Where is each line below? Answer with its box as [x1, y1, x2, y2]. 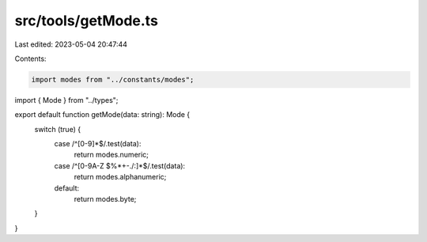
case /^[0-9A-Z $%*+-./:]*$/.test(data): [54, 161, 186, 170]
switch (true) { [34, 124, 81, 134]
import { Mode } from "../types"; [14, 95, 119, 104]
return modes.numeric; [74, 150, 149, 160]
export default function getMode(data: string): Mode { [14, 110, 191, 119]
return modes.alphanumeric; [74, 172, 167, 182]
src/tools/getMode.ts [14, 12, 158, 29]
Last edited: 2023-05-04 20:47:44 [14, 40, 128, 49]
